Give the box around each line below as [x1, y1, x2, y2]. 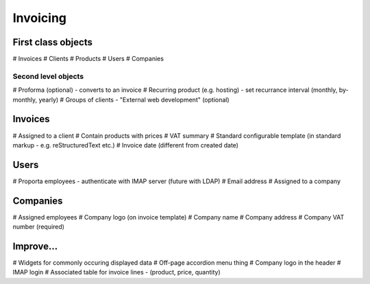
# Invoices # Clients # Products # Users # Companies [12, 55, 164, 63]
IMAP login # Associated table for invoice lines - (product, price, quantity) [12, 268, 221, 276]
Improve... [12, 240, 58, 252]
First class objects [12, 36, 92, 48]
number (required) [12, 223, 65, 231]
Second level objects [12, 71, 84, 81]
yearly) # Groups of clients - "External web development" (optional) [38, 95, 230, 104]
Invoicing [12, 10, 67, 25]
